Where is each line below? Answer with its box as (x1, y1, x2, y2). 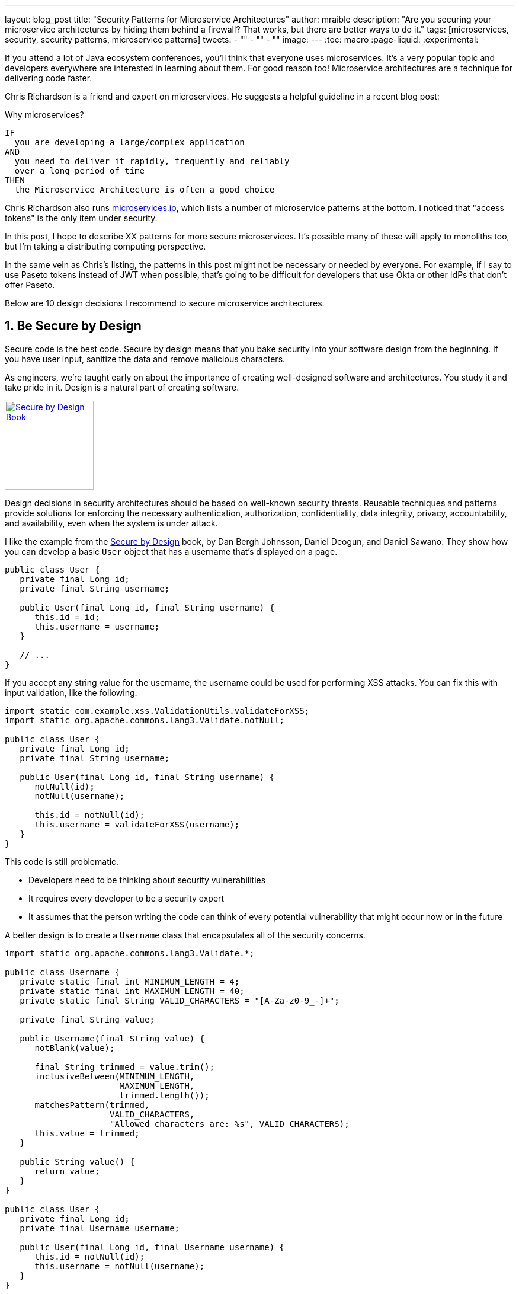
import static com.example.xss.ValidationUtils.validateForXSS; (5, 705, 310, 715)
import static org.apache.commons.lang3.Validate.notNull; (5, 715, 285, 725)
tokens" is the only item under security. (5, 213, 158, 223)
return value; (34, 1166, 100, 1176)
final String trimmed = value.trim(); (34, 1062, 215, 1072)
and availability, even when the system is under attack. (5, 517, 218, 528)
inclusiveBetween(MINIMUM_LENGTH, (34, 1071, 195, 1081)
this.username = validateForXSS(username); (34, 819, 240, 829)
